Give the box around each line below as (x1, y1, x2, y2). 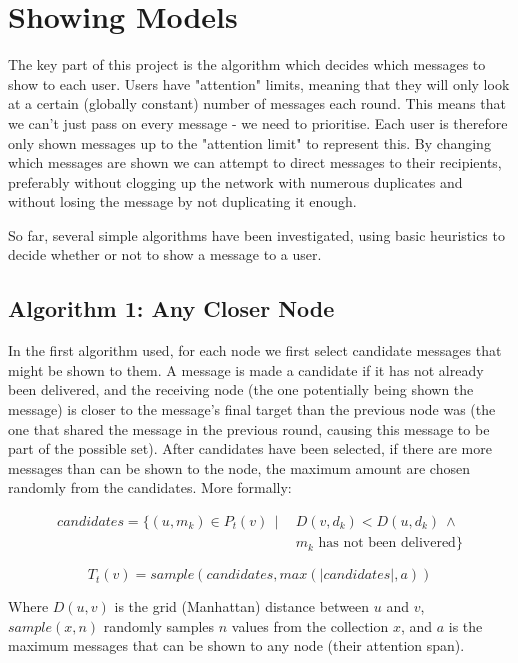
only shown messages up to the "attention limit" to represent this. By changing (8, 132, 491, 153)
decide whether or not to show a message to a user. (8, 244, 322, 265)
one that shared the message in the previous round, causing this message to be (8, 418, 490, 439)
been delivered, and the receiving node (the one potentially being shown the (8, 379, 474, 400)
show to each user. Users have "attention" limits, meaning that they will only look (8, 73, 510, 94)
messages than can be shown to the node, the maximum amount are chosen (8, 457, 470, 478)
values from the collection (231, 615, 389, 636)
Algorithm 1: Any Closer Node (8, 293, 335, 324)
